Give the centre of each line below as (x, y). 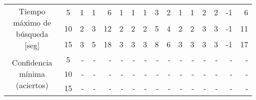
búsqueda (32, 34)
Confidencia (32, 62)
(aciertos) (32, 85)
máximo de (32, 22)
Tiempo (32, 11)
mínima (32, 74)
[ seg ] (32, 45)
